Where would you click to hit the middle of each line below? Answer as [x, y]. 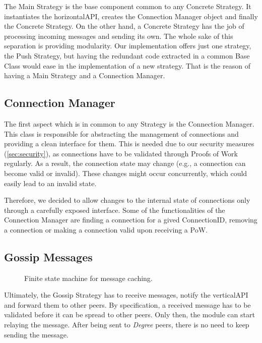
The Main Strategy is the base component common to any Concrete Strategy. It [128, 6]
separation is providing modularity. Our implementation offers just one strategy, [128, 46]
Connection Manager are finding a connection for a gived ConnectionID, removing [131, 220]
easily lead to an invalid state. [50, 183]
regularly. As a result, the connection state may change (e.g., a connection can [125, 163]
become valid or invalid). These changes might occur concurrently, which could [126, 173]
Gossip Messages [48, 256]
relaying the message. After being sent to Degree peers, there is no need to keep [127, 325]
